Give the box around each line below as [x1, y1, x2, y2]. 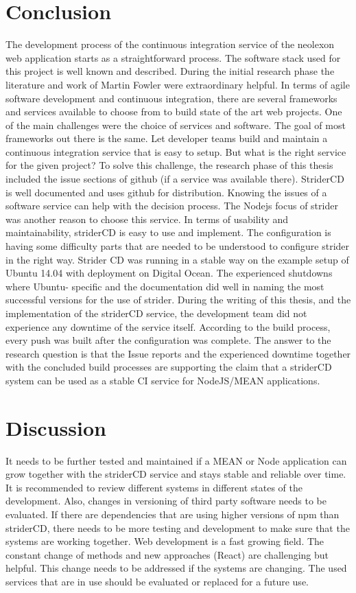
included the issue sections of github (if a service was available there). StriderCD [5, 172, 344, 186]
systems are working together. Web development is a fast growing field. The [5, 534, 324, 548]
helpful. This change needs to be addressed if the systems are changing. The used [5, 561, 347, 575]
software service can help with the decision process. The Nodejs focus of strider [5, 198, 338, 213]
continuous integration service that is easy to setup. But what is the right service [5, 144, 346, 159]
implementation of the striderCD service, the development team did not [5, 306, 307, 320]
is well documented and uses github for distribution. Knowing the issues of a [5, 185, 327, 199]
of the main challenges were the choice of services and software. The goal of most [5, 117, 346, 132]
